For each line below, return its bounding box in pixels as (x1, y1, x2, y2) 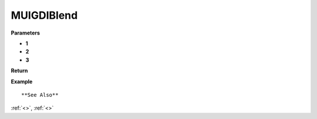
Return (11, 67, 28, 74)
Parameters (11, 29, 41, 36)
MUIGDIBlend (11, 9, 78, 22)
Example (11, 78, 33, 85)
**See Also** (21, 91, 59, 98)
